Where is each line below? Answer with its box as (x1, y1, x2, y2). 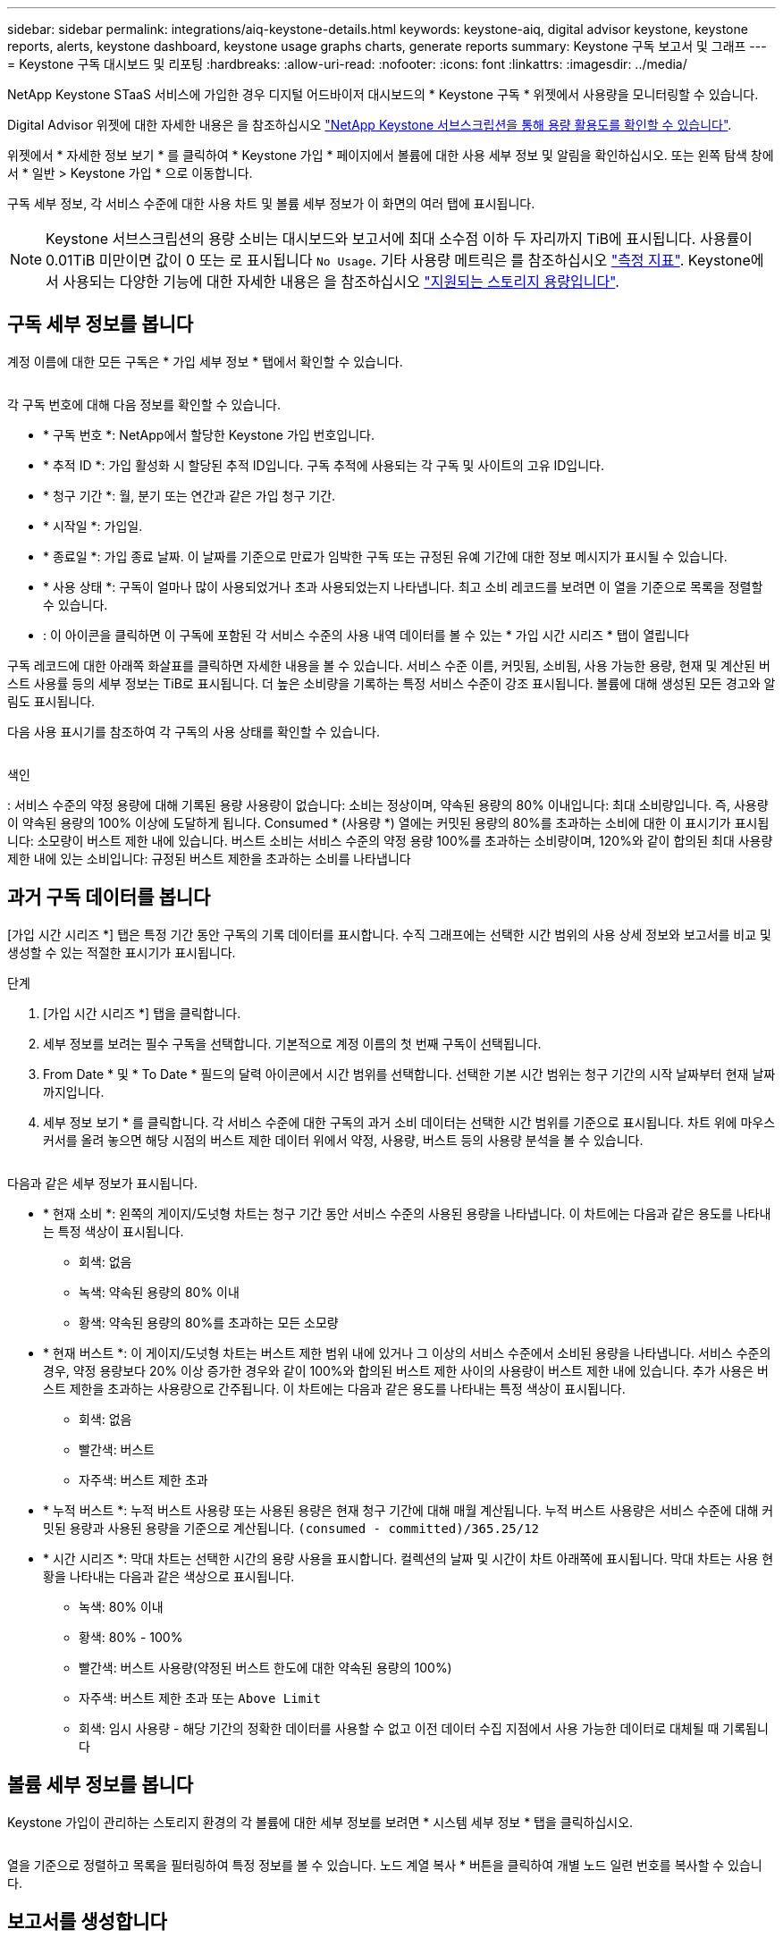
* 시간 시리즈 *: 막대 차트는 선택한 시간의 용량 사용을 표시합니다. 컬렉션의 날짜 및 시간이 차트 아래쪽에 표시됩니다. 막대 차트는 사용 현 (43, 1550, 774, 1566)
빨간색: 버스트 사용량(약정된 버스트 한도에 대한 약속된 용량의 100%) (79, 1659, 452, 1675)
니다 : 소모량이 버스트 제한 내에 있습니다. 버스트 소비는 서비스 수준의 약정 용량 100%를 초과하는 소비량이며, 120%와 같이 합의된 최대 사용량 (7, 832, 773, 848)
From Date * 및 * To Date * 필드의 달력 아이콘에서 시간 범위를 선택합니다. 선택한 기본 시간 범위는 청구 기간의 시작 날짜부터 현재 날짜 (43, 1066, 776, 1082)
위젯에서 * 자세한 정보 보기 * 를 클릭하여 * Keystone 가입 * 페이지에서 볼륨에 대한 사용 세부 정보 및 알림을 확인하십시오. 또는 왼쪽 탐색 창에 (7, 147, 774, 163)
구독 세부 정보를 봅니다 (7, 313, 194, 336)
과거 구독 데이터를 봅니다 (7, 886, 211, 909)
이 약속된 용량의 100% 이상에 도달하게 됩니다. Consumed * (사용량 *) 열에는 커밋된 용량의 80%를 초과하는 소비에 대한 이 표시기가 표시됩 (7, 814, 770, 830)
